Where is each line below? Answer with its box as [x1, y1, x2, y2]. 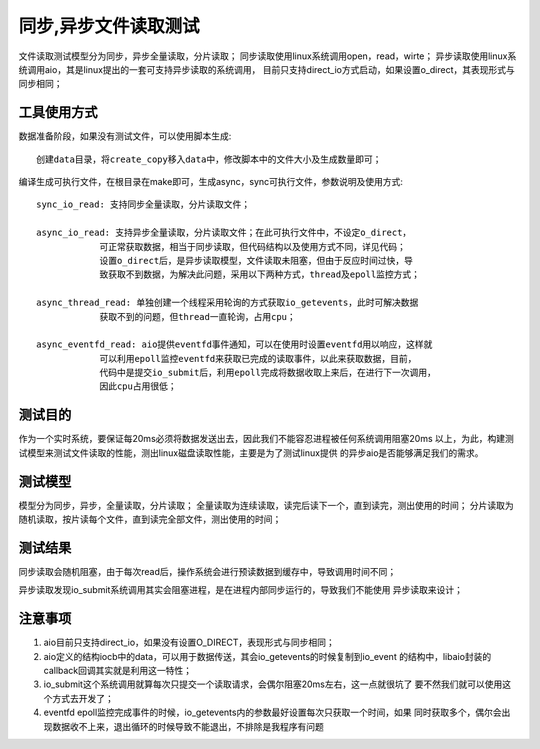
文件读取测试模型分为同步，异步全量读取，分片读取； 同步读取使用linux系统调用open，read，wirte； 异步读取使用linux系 [18, 50, 517, 62]
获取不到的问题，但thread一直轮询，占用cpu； [99, 311, 297, 322]
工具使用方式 [18, 104, 98, 121]
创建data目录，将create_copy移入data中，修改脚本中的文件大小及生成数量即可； [36, 153, 382, 165]
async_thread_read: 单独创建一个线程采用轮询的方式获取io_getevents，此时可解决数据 [36, 297, 419, 309]
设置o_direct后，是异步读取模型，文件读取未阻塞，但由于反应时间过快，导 [99, 255, 414, 266]
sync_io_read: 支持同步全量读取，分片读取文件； [36, 199, 251, 210]
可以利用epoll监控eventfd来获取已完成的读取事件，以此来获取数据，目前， [99, 353, 417, 364]
